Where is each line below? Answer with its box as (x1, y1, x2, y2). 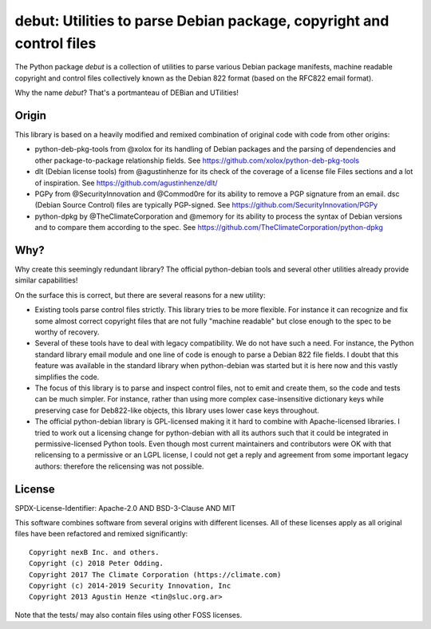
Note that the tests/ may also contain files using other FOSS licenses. (14, 610, 243, 619)
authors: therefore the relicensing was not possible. (34, 461, 204, 471)
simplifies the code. (34, 372, 100, 382)
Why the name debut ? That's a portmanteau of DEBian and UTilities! (14, 88, 239, 97)
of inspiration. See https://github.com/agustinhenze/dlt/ (34, 178, 219, 188)
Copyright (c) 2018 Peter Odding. (29, 559, 164, 568)
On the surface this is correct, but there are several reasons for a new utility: (14, 290, 267, 299)
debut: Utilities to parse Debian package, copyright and (14, 12, 389, 30)
